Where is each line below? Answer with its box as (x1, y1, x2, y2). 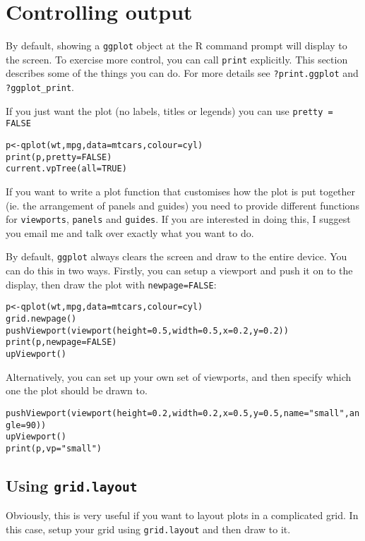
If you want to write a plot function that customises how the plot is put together (6, 184, 356, 199)
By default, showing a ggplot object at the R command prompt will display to (6, 38, 347, 53)
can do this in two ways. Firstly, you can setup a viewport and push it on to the (6, 263, 353, 278)
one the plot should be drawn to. (6, 383, 148, 398)
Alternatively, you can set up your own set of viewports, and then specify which (6, 369, 352, 384)
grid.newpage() (6, 314, 77, 324)
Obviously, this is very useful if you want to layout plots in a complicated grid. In (6, 508, 359, 523)
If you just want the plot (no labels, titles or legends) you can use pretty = (6, 103, 333, 118)
